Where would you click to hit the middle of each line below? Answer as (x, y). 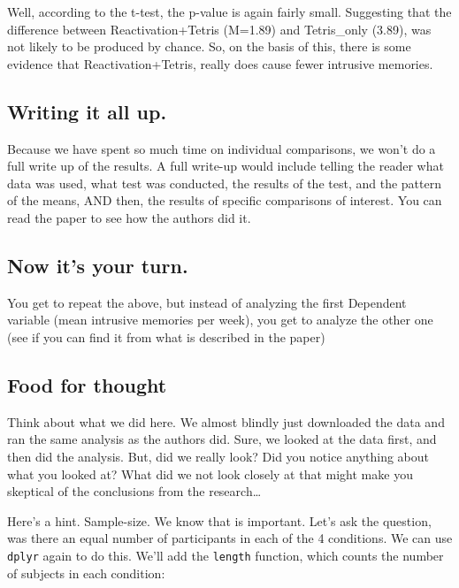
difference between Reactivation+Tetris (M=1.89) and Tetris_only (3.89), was (219, 29)
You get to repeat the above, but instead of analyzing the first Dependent (207, 302)
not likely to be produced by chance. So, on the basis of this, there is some (209, 46)
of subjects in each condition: (86, 573)
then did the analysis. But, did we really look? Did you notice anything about (218, 456)
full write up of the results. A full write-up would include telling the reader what (226, 166)
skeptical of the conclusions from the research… (134, 491)
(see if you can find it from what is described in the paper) (166, 336)
